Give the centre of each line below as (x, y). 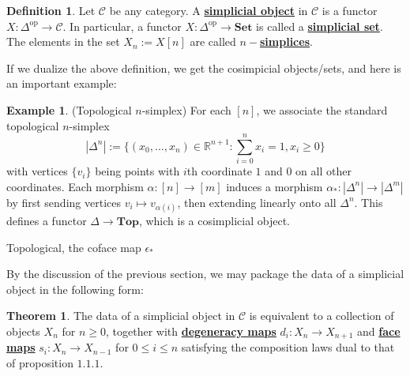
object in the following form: (75, 289)
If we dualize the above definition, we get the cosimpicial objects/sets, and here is (204, 68)
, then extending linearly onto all (257, 202)
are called (213, 41)
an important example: (62, 83)
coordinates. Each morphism (75, 186)
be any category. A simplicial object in (209, 10)
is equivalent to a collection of (322, 316)
